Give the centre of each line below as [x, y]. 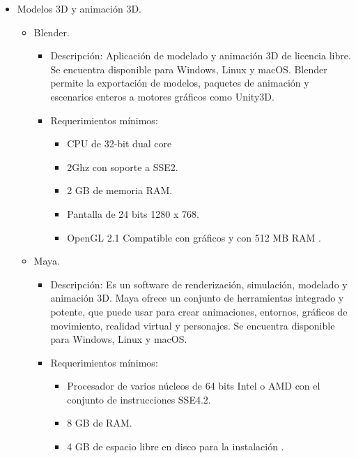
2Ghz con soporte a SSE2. [123, 167]
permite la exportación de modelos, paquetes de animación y [180, 83]
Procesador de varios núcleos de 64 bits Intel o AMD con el [194, 386]
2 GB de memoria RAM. [120, 190]
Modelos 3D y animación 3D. [79, 8]
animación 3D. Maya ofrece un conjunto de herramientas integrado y [197, 298]
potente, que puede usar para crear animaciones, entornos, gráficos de [199, 311]
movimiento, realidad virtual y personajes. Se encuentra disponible [193, 325]
